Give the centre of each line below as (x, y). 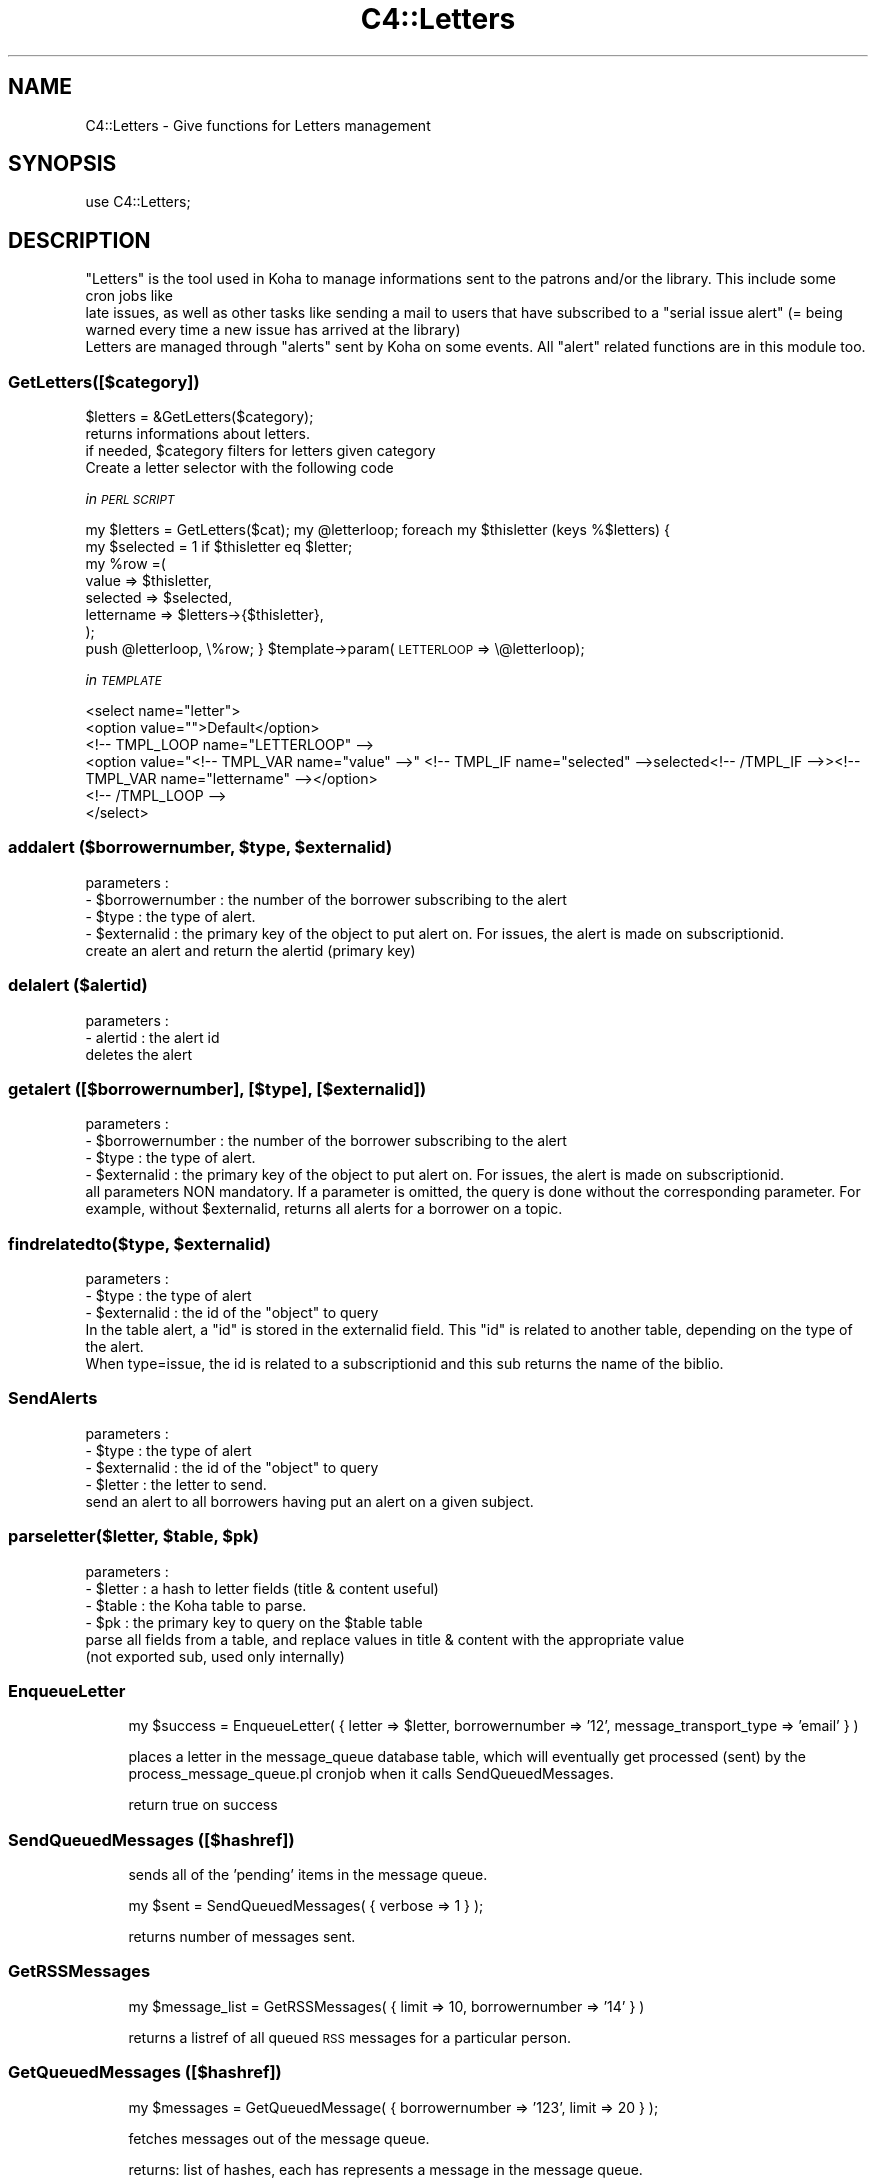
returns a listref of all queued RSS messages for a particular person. (350, 2037)
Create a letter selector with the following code (239, 468)
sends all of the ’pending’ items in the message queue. (308, 1875)
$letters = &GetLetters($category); (199, 417)
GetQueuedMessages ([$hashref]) (145, 2072)
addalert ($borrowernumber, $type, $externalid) (200, 847)
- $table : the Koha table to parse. (196, 1605)
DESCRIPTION (79, 240)
